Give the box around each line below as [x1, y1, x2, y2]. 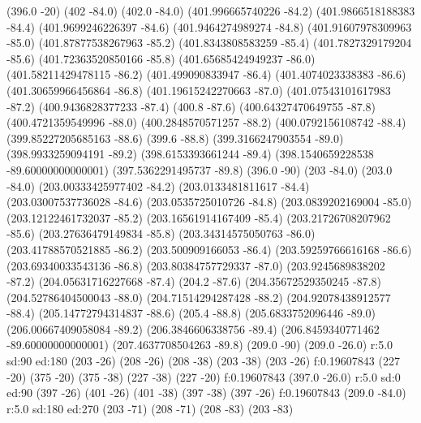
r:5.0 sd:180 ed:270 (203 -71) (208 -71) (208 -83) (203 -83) [6, 399, 294, 417]
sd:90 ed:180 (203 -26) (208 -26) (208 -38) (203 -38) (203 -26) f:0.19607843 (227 [6, 352, 400, 369]
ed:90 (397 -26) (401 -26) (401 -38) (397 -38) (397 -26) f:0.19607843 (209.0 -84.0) [6, 384, 406, 401]
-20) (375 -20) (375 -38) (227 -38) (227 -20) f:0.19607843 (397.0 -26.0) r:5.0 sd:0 [6, 368, 401, 385]
